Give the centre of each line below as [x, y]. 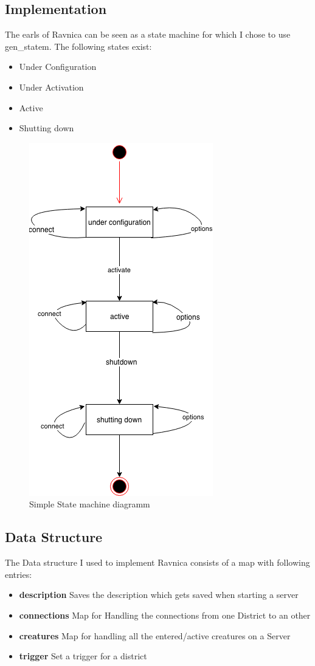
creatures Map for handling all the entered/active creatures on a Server [155, 635]
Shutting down [47, 128]
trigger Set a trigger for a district [83, 656]
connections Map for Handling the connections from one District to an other [165, 615]
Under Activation [51, 87]
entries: [19, 574]
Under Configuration [58, 67]
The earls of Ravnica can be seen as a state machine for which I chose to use [148, 34]
